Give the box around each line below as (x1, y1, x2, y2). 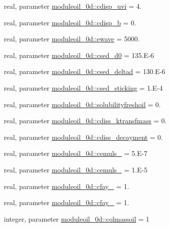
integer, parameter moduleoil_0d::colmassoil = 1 (4, 213, 150, 224)
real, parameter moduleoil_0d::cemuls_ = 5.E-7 (4, 148, 148, 158)
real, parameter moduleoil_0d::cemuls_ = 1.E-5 (4, 164, 148, 174)
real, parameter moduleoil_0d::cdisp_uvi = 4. (4, 1, 142, 11)
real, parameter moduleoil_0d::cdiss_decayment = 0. (4, 132, 163, 142)
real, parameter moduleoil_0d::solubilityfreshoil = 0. (4, 99, 161, 109)
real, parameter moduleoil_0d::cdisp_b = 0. (4, 17, 136, 27)
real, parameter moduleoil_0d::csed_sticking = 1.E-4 (4, 82, 163, 93)
